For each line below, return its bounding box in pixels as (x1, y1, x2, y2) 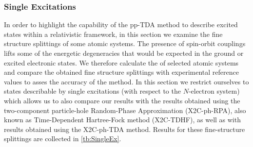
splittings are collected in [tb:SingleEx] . (4, 133, 121, 144)
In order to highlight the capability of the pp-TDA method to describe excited (4, 19, 238, 30)
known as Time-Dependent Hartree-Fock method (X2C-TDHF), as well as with (4, 114, 241, 125)
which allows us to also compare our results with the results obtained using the (4, 95, 240, 105)
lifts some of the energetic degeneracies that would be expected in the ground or (4, 48, 244, 58)
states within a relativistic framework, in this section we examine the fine (4, 29, 223, 39)
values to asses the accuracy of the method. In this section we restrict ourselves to (4, 76, 249, 86)
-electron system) (188, 86, 240, 96)
